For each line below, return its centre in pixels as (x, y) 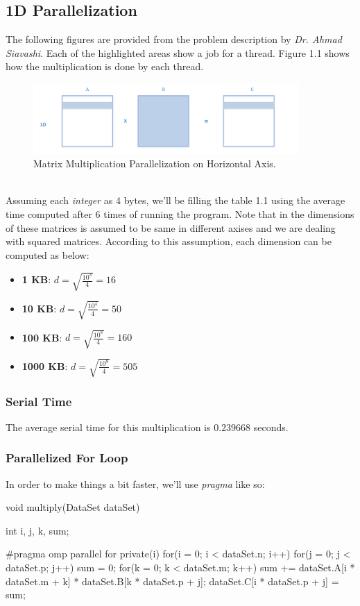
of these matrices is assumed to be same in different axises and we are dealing (171, 227)
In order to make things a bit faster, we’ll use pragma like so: (135, 483)
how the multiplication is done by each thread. (105, 66)
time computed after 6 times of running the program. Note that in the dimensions (180, 214)
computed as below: (48, 254)
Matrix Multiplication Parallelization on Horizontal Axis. (155, 163)
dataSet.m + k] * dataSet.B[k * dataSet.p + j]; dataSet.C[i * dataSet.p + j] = (172, 581)
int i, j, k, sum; (37, 530)
